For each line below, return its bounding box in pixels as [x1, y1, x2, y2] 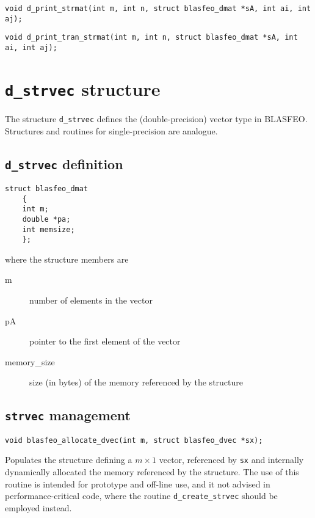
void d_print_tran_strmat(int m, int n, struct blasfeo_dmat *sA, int [5, 33, 298, 42]
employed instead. [5, 501, 72, 514]
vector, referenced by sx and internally [159, 453, 304, 466]
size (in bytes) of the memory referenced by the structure [29, 376, 243, 388]
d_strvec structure [5, 76, 161, 101]
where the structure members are [5, 252, 129, 265]
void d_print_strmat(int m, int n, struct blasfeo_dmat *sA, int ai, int [5, 4, 311, 13]
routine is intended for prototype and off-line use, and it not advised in [5, 477, 270, 490]
